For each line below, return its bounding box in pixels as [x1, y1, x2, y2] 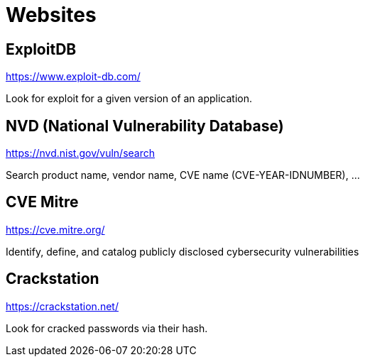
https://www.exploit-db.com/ [6, 70, 141, 83]
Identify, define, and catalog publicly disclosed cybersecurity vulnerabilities [6, 245, 359, 258]
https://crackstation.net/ [6, 300, 119, 312]
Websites [6, 3, 97, 27]
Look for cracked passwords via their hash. [6, 322, 208, 334]
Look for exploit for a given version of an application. [6, 92, 253, 105]
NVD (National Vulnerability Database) [6, 116, 284, 135]
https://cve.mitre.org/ [6, 223, 105, 236]
